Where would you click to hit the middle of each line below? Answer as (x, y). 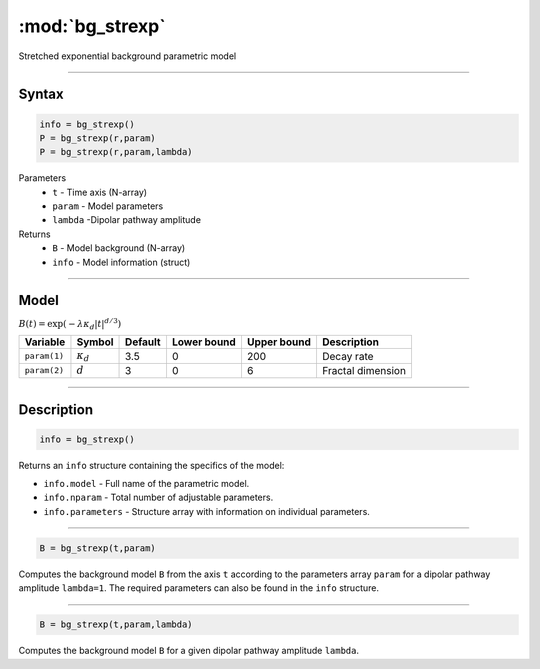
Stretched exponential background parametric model (127, 56)
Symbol (95, 342)
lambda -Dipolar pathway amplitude (127, 220)
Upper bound (279, 342)
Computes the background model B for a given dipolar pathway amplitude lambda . (189, 651)
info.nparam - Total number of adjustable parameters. (158, 497)
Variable (45, 342)
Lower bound (204, 342)
